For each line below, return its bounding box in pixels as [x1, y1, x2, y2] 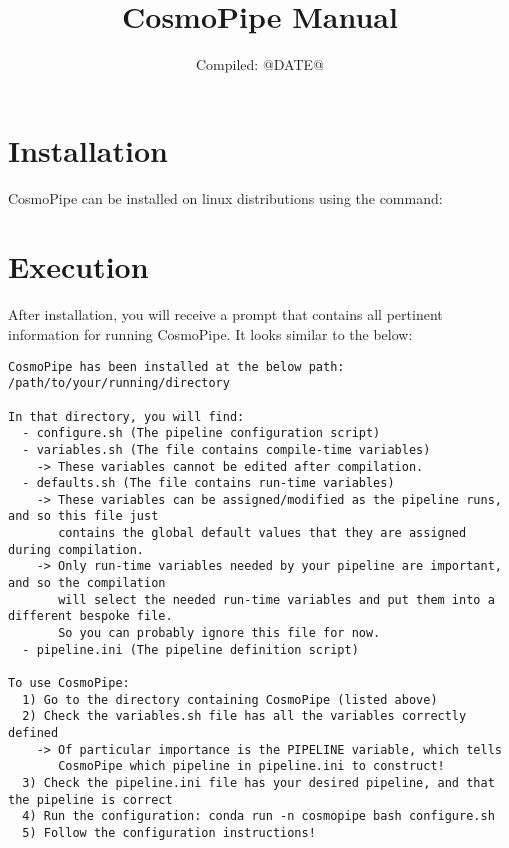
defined [8, 726, 59, 740]
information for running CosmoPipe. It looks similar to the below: [8, 323, 413, 344]
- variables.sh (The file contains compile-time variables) [22, 442, 431, 457]
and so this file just [8, 509, 159, 524]
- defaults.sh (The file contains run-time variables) [22, 476, 395, 491]
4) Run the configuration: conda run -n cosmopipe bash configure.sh [22, 809, 495, 824]
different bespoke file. [8, 609, 173, 624]
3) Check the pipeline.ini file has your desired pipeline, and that [22, 775, 495, 790]
